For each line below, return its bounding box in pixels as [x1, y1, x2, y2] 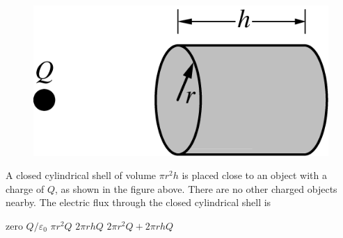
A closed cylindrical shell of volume [6, 168, 157, 182]
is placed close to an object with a [182, 168, 327, 182]
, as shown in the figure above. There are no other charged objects [55, 181, 337, 196]
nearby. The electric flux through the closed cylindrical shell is [6, 195, 271, 210]
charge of [6, 181, 45, 196]
